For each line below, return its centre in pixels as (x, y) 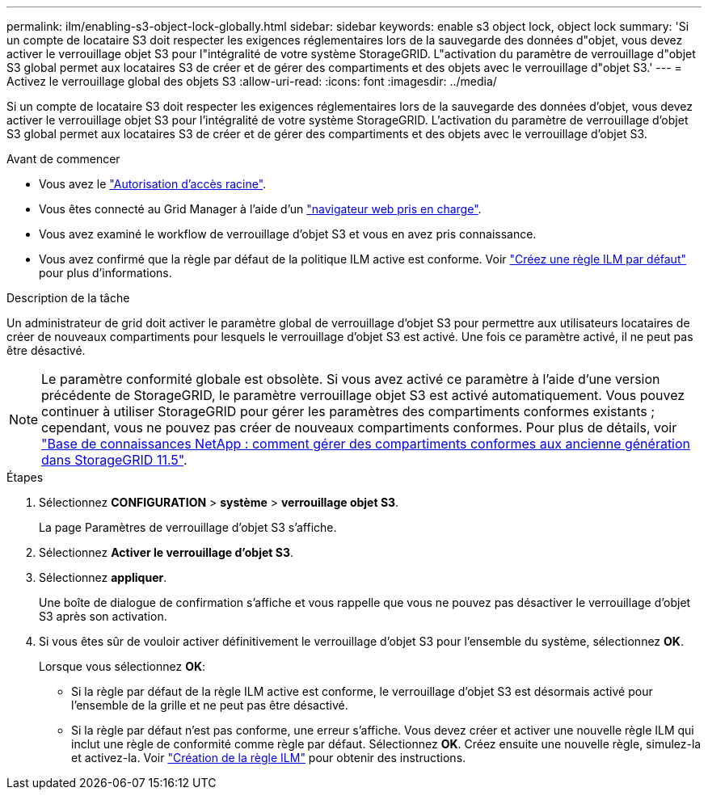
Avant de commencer (63, 159)
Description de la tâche (68, 298)
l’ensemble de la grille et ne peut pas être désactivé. (210, 705)
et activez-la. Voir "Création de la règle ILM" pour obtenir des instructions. (269, 758)
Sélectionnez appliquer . (103, 577)
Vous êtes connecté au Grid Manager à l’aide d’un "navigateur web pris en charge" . (260, 209)
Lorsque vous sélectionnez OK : (122, 666)
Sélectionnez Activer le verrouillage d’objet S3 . (166, 552)
